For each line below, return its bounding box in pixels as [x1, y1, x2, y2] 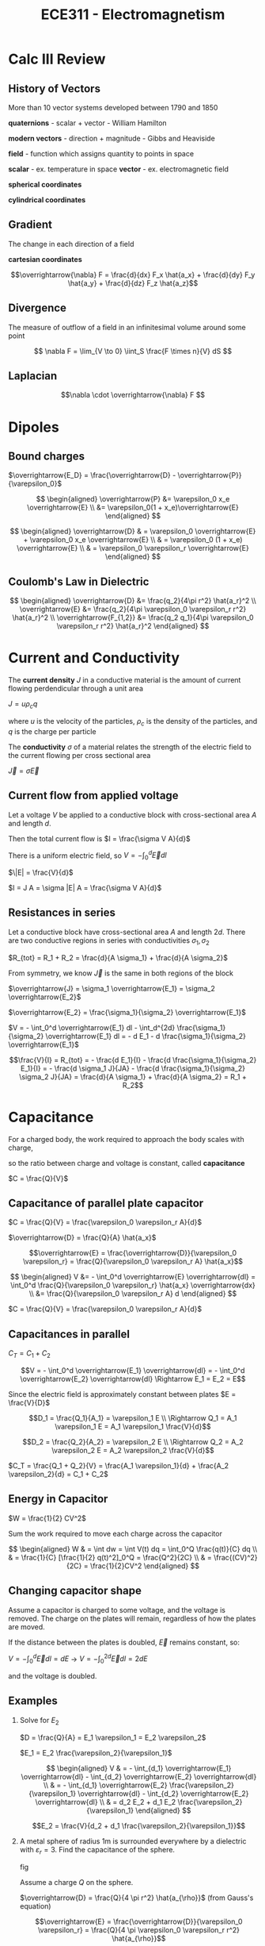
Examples [8, 1694, 58, 1708]
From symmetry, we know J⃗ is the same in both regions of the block [8, 968, 233, 978]
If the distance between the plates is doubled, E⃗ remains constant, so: [8, 1637, 240, 1647]
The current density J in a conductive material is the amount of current [8, 675, 241, 685]
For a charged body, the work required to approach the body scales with [8, 1134, 244, 1144]
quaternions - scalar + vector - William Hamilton [8, 118, 168, 128]
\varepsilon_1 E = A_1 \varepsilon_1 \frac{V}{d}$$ [55, 1422, 211, 1432]
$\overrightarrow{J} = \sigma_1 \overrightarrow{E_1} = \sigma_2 [8, 983, 216, 993]
